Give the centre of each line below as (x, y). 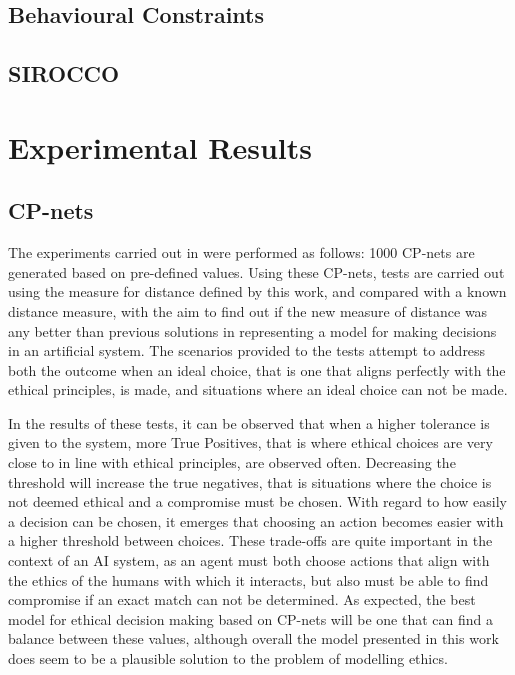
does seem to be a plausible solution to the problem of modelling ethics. (228, 658)
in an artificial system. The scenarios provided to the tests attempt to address (247, 350)
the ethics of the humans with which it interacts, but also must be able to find (248, 579)
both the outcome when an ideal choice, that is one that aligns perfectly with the (257, 369)
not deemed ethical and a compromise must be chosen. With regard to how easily (257, 501)
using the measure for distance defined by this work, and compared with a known (257, 291)
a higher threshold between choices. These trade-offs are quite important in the (250, 540)
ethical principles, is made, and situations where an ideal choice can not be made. (258, 389)
